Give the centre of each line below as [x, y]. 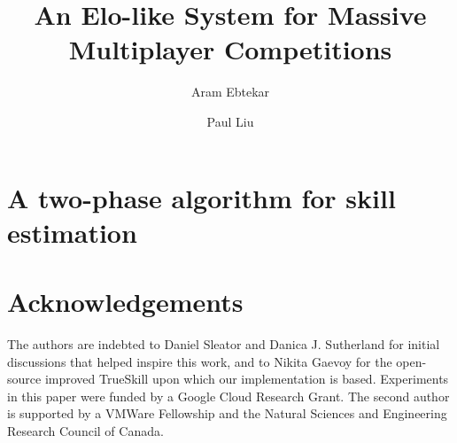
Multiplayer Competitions [230, 49]
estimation [72, 232]
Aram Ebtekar [230, 92]
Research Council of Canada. [85, 430]
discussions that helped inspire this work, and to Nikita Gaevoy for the [200, 361]
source [24, 379]
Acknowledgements [125, 302]
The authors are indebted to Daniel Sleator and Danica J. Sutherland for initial [224, 344]
